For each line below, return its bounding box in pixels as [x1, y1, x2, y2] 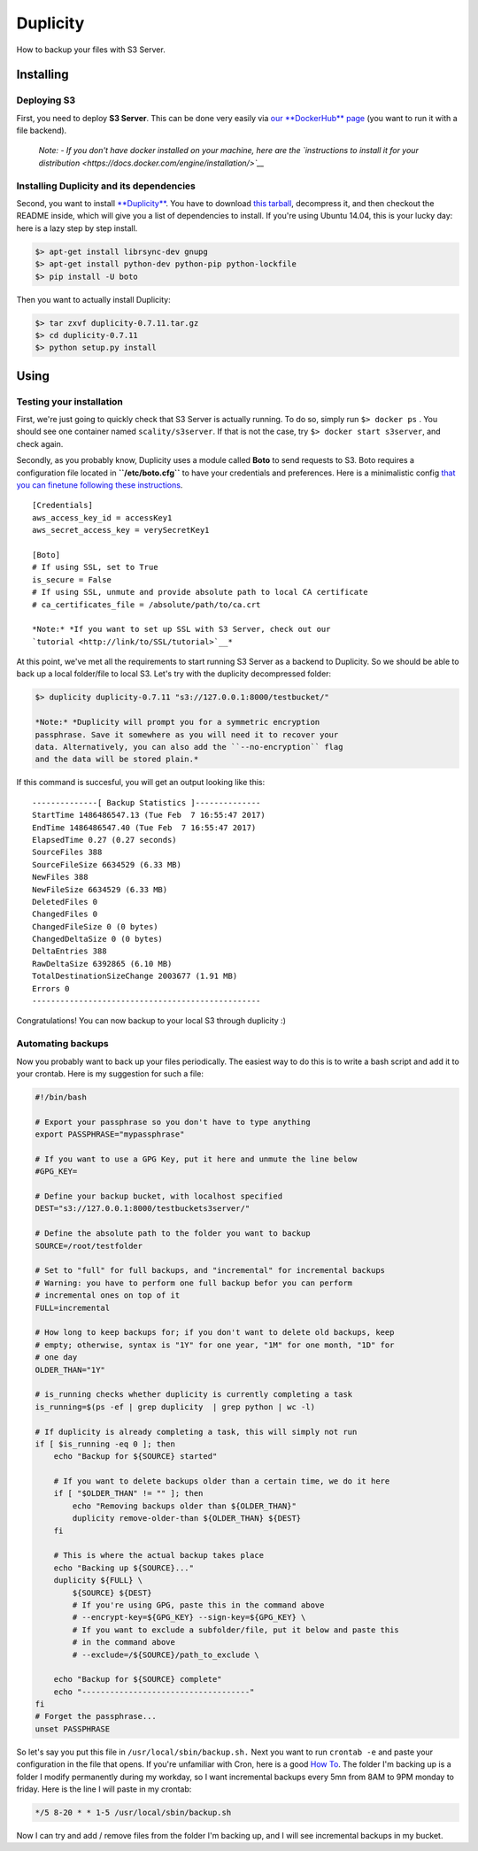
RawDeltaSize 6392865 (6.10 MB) [32, 959, 173, 968]
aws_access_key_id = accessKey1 [32, 513, 173, 522]
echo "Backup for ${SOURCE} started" [53, 1452, 218, 1462]
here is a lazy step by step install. [16, 222, 138, 234]
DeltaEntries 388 [32, 946, 107, 956]
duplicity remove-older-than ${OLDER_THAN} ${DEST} [72, 1514, 302, 1523]
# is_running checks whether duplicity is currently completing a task [35, 1390, 353, 1400]
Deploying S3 [16, 94, 75, 106]
